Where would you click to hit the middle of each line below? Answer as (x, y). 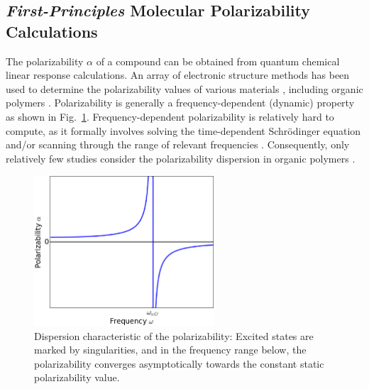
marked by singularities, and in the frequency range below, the (170, 350)
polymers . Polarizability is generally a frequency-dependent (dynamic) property (180, 103)
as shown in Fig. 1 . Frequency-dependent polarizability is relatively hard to (170, 116)
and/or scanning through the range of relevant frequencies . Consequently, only (178, 144)
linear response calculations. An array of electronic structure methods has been (178, 75)
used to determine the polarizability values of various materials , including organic (184, 88)
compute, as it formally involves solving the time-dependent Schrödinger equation (183, 130)
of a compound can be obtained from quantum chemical (218, 61)
